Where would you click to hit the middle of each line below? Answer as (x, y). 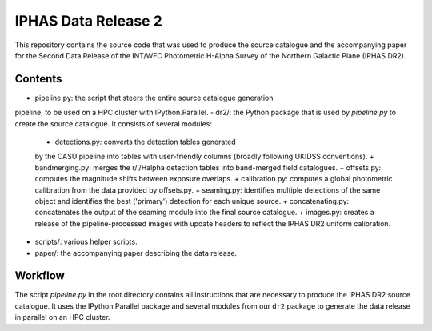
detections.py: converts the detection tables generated (145, 142)
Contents (38, 79)
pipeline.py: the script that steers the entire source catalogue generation (154, 98)
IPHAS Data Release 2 (89, 21)
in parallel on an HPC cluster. (62, 317)
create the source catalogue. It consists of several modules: (113, 123)
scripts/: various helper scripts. (86, 242)
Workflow (40, 276)
